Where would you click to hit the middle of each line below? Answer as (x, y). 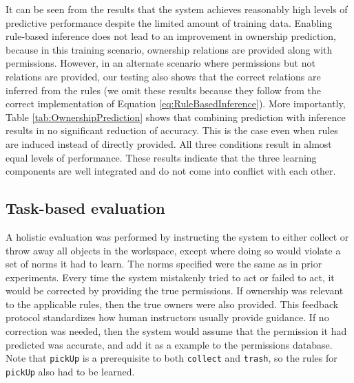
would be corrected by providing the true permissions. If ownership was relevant (175, 291)
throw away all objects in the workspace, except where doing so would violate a (173, 250)
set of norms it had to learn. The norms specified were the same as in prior (164, 264)
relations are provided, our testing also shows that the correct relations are (163, 76)
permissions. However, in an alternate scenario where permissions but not (160, 63)
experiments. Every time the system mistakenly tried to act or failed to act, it (170, 277)
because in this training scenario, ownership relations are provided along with (169, 49)
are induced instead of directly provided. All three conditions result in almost (169, 143)
